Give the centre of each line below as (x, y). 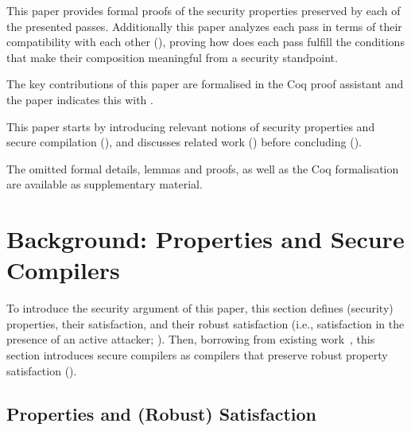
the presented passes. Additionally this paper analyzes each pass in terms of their (204, 26)
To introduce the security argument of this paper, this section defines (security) (200, 308)
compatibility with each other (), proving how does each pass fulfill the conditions (205, 42)
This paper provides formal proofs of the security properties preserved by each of (204, 10)
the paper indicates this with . (80, 99)
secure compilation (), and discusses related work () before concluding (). (184, 142)
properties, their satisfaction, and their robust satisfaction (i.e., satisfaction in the (205, 323)
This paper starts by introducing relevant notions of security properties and (191, 126)
